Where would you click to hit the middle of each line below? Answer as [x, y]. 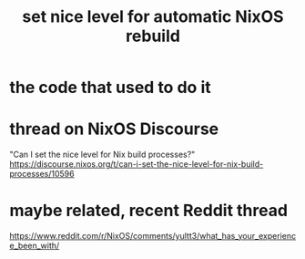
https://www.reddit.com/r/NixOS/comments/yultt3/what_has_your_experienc [153, 236]
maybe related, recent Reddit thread [149, 211]
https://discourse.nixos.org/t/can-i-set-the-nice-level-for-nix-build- [137, 164]
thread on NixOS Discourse [114, 129]
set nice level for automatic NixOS [153, 17]
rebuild [153, 36]
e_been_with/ [35, 246]
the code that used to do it [110, 88]
